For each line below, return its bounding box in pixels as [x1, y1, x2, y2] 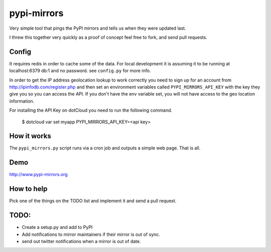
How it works [9, 132, 51, 140]
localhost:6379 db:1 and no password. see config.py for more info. [9, 68, 151, 74]
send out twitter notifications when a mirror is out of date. [22, 238, 141, 244]
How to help [9, 185, 48, 193]
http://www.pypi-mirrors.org [9, 172, 68, 178]
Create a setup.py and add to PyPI [22, 224, 93, 230]
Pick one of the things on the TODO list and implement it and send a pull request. [9, 198, 177, 204]
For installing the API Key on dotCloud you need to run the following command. [9, 107, 173, 113]
